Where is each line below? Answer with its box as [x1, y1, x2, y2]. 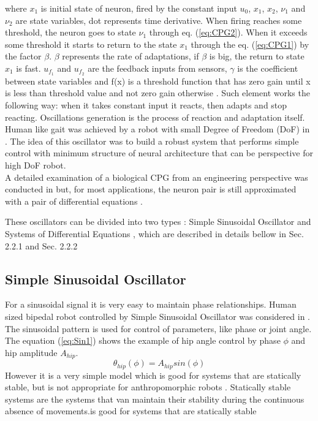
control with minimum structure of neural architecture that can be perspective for [5, 146, 313, 159]
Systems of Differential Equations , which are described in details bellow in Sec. [5, 227, 304, 240]
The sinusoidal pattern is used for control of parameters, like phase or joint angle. [5, 322, 312, 335]
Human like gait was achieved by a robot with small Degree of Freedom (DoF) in [5, 123, 310, 135]
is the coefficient [237, 61, 298, 74]
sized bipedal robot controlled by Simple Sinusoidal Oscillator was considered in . [5, 309, 310, 322]
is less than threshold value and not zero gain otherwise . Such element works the [5, 86, 310, 99]
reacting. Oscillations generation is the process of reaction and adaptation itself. [5, 110, 305, 123]
